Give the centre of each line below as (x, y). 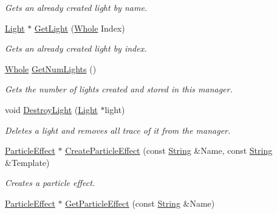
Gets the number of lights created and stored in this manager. (119, 89)
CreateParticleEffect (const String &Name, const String (169, 150)
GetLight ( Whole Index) (80, 28)
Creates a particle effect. (50, 183)
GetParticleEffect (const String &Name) (140, 203)
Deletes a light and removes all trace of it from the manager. (118, 130)
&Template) (27, 162)
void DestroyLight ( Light (51, 109)
